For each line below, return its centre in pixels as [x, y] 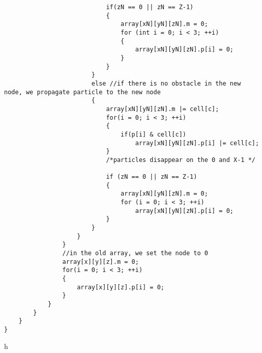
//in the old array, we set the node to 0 [135, 253]
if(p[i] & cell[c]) [153, 134]
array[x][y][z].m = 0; [100, 262]
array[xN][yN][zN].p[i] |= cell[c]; [197, 143]
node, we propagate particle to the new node [82, 92]
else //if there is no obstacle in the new [166, 83]
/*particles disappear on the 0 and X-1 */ [181, 160]
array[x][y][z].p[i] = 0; [121, 287]
